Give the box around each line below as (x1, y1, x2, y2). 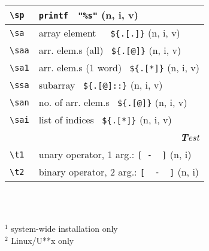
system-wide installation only (11, 222, 118, 235)
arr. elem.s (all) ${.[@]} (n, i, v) (38, 43, 181, 57)
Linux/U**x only (11, 234, 74, 246)
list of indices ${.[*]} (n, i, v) (38, 113, 172, 126)
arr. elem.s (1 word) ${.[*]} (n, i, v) (38, 61, 199, 74)
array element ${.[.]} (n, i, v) (38, 26, 180, 40)
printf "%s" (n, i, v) (38, 8, 138, 22)
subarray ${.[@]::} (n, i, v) (38, 78, 163, 92)
